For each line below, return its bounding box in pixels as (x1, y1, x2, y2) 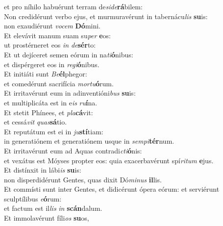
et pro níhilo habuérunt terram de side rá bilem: (4, 1, 143, 11)
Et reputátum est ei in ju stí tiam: (4, 126, 103, 136)
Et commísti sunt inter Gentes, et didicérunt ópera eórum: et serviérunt (4, 184, 220, 194)
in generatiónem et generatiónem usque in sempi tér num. (4, 136, 174, 146)
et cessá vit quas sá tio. (4, 117, 67, 127)
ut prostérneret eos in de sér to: (4, 40, 96, 50)
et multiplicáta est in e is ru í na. (4, 97, 98, 107)
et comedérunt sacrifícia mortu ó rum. (4, 78, 114, 88)
